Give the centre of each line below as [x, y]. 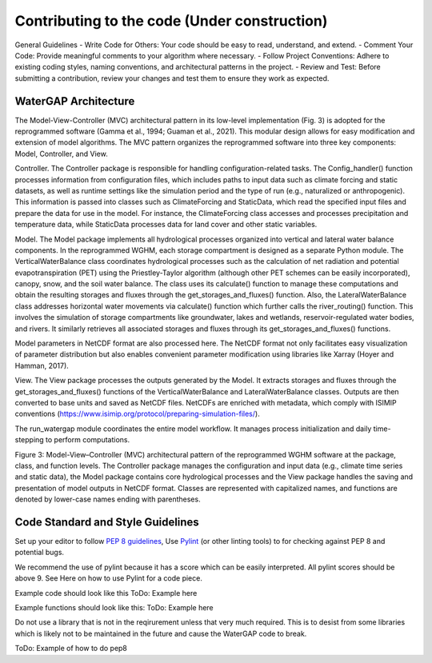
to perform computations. [88, 440]
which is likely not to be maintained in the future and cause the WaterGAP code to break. [161, 633]
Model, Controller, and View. [61, 154]
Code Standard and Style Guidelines [107, 522]
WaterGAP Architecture [75, 101]
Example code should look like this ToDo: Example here [106, 593]
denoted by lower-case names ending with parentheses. [108, 499]
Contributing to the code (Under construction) [171, 21]
